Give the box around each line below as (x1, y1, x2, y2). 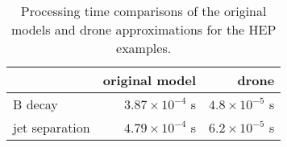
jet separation (13, 118, 90, 137)
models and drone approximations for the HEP (10, 20, 277, 39)
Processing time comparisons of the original (20, 2, 267, 20)
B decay (13, 95, 58, 113)
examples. (116, 39, 172, 57)
